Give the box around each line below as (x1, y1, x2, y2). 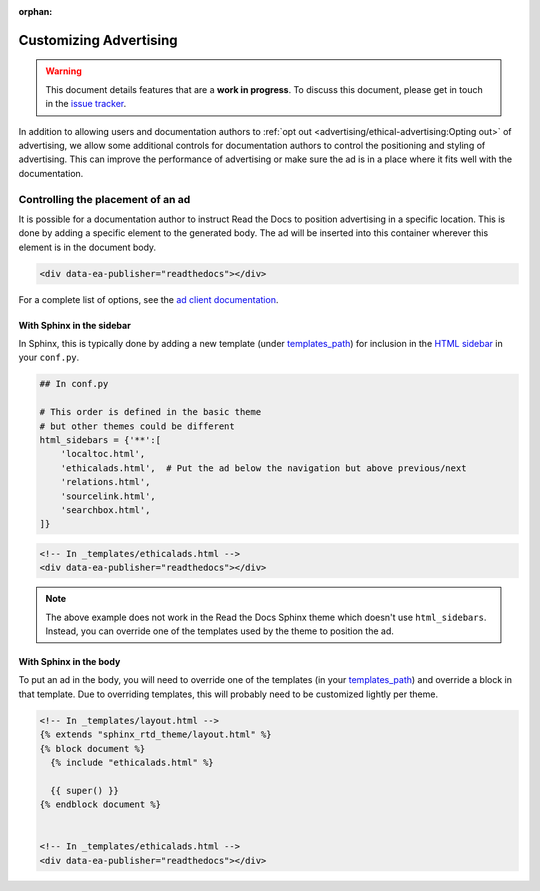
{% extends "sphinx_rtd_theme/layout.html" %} (39, 729, 272, 740)
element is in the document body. (18, 241, 157, 253)
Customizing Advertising (18, 31, 179, 49)
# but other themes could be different (39, 420, 235, 432)
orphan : (18, 6, 53, 17)
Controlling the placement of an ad (18, 192, 191, 206)
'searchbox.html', (60, 504, 151, 515)
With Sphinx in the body (18, 656, 121, 668)
